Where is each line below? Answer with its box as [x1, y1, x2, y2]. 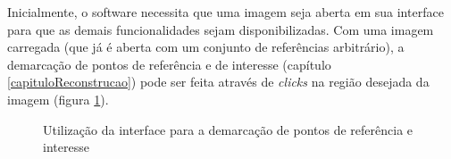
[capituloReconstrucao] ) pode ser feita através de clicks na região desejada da [7, 72, 430, 91]
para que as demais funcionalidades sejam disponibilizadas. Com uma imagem [7, 20, 434, 38]
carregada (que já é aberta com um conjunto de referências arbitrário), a [7, 38, 405, 56]
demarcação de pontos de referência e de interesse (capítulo [7, 54, 331, 73]
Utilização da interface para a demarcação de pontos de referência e [43, 120, 413, 138]
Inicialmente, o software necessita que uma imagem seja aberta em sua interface [7, 3, 444, 21]
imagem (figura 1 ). [7, 89, 109, 108]
